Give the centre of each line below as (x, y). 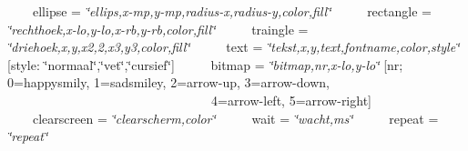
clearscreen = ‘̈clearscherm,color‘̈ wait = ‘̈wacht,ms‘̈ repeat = (235, 118)
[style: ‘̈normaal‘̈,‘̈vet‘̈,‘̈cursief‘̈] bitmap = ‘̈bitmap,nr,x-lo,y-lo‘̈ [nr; (205, 64)
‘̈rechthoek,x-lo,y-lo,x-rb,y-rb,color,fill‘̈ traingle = (158, 29)
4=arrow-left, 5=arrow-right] (291, 100)
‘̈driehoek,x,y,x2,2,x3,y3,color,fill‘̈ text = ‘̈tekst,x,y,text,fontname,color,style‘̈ (234, 47)
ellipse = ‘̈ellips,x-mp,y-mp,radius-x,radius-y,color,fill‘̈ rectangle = (232, 11)
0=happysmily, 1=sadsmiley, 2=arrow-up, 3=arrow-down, (168, 82)
